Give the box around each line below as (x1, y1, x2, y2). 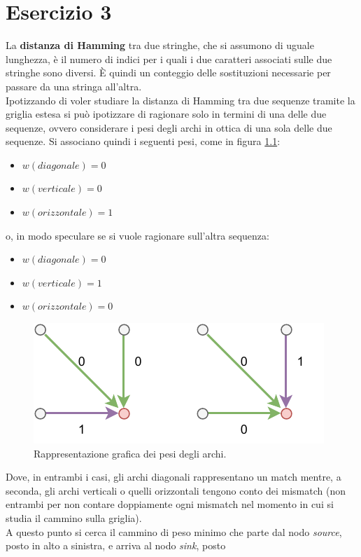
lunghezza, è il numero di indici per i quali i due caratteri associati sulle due (6, 51, 332, 66)
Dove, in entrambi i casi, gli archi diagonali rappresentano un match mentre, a (6, 469, 341, 484)
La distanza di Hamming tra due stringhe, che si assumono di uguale (6, 38, 314, 53)
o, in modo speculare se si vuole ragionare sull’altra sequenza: (6, 228, 269, 242)
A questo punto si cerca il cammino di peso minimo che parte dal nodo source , (6, 524, 342, 539)
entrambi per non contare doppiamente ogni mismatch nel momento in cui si (6, 497, 334, 511)
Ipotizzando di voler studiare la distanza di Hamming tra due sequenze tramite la (6, 92, 355, 107)
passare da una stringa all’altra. (6, 78, 142, 93)
